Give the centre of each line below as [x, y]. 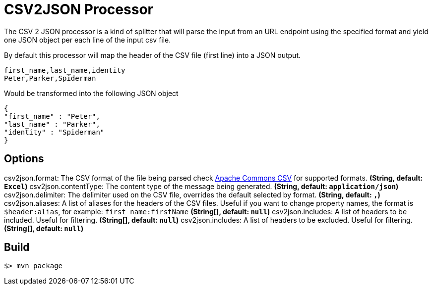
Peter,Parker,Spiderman [50, 78]
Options [24, 159]
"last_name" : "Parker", [52, 124]
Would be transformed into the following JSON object [91, 93]
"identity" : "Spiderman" [54, 132]
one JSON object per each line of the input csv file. [88, 40]
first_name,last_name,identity [65, 70]
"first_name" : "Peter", [52, 116]
